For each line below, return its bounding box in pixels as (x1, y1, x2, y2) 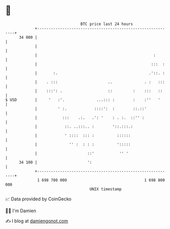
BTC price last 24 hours (80, 21, 133, 27)
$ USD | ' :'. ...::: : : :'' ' (5, 97, 160, 103)
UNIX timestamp (89, 186, 122, 192)
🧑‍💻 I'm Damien (5, 208, 37, 214)
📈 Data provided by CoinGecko (5, 196, 72, 202)
